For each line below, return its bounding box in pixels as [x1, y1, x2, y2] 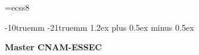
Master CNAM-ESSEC [5, 41, 102, 53]
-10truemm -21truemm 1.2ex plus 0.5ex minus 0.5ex [5, 21, 194, 33]
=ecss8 [5, 1, 30, 13]
